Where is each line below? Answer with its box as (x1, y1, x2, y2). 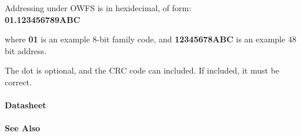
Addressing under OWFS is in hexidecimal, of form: (5, 2, 192, 14)
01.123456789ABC (5, 13, 81, 25)
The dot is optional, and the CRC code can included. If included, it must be (5, 64, 280, 77)
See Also (5, 122, 41, 134)
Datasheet (5, 99, 46, 111)
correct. (5, 75, 32, 88)
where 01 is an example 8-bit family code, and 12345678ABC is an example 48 (5, 33, 296, 45)
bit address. (5, 44, 46, 57)
